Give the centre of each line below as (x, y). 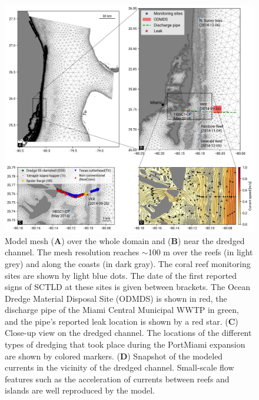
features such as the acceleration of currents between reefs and (117, 379)
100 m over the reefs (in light (200, 252)
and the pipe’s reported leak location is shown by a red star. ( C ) (122, 321)
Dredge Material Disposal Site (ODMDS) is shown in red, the (116, 298)
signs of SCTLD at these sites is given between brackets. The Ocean (127, 287)
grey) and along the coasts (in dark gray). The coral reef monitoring (128, 263)
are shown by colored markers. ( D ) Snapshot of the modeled (114, 356)
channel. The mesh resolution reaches (72, 252)
